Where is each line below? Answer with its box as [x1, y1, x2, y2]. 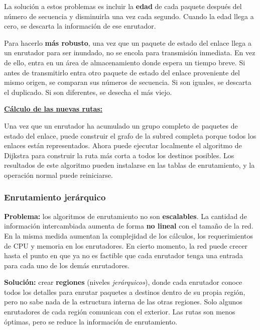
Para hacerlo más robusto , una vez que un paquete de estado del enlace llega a [4, 37, 251, 48]
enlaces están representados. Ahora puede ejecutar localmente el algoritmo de [4, 140, 242, 151]
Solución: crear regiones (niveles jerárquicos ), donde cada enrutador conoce [4, 277, 242, 287]
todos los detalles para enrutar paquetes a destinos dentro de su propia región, [4, 286, 245, 297]
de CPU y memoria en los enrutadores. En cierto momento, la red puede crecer [4, 240, 247, 251]
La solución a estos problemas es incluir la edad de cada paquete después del [4, 1, 242, 11]
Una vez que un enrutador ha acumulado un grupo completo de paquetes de [4, 120, 238, 131]
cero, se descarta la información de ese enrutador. [4, 21, 156, 31]
